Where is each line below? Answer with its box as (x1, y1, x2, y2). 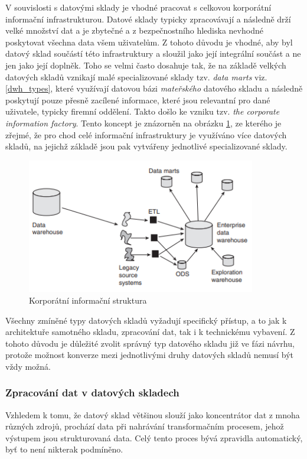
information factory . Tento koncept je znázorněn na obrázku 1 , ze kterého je (5, 116, 282, 129)
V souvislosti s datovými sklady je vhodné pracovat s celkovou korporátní (5, 1, 272, 13)
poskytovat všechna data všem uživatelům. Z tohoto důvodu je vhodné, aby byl (5, 35, 293, 48)
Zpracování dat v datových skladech (5, 385, 179, 400)
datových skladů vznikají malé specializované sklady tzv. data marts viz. (5, 70, 267, 83)
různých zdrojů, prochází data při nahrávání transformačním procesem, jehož (5, 420, 284, 432)
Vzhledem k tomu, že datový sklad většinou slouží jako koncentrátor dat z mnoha (5, 408, 300, 421)
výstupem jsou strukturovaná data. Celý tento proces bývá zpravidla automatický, (5, 431, 303, 444)
